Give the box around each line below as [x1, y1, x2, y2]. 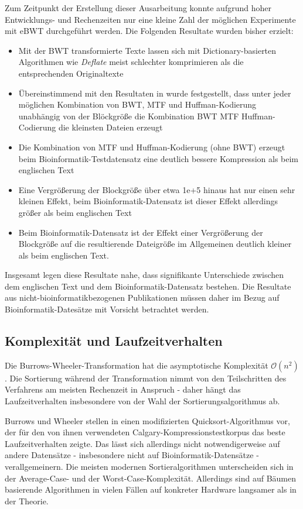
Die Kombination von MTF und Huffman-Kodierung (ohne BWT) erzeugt [18, 140, 285, 153]
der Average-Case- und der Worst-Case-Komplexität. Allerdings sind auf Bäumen [5, 472, 296, 484]
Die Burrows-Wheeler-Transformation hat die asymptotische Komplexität [5, 359, 268, 371]
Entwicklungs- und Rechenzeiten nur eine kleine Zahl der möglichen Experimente [5, 13, 296, 25]
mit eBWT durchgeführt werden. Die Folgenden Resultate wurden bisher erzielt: [5, 25, 294, 37]
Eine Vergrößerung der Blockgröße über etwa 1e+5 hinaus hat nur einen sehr [18, 183, 295, 195]
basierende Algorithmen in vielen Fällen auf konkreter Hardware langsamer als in [5, 483, 297, 496]
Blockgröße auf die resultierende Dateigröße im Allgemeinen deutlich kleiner [18, 238, 292, 250]
